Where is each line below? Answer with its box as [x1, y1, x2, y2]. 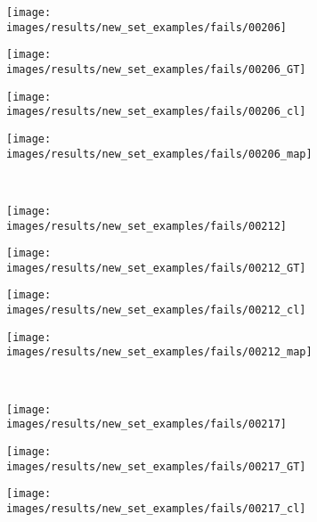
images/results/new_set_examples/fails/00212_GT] [6, 261, 306, 274]
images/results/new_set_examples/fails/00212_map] [6, 346, 313, 359]
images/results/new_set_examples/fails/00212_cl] [6, 304, 306, 317]
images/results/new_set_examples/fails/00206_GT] [6, 62, 306, 76]
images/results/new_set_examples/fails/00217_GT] [6, 460, 306, 473]
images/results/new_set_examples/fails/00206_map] [6, 147, 313, 160]
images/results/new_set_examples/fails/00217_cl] [6, 502, 306, 515]
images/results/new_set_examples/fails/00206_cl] [6, 105, 306, 118]
